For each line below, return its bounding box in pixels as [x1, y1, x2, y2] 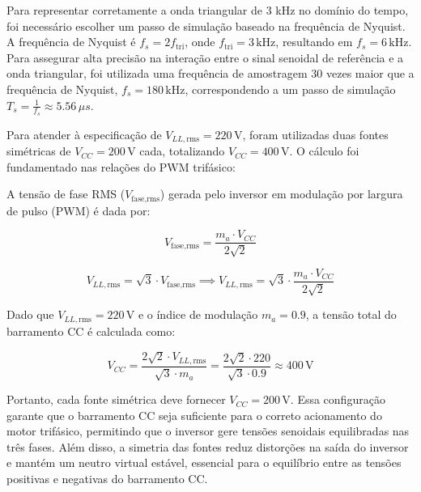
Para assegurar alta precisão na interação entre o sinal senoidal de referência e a [6, 49, 404, 66]
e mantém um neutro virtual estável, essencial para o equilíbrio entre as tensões [6, 454, 402, 471]
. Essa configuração [290, 391, 385, 408]
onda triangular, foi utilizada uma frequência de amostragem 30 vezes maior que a [6, 65, 415, 82]
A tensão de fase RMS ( [6, 185, 125, 202]
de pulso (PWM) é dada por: [6, 201, 151, 218]
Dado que [6, 306, 54, 323]
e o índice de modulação [138, 306, 258, 323]
